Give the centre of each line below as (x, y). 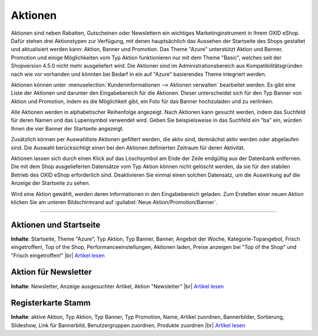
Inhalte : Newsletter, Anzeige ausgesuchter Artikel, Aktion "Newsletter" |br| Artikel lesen (117, 286)
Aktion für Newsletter (52, 272)
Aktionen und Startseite (56, 224)
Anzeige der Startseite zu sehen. (51, 183)
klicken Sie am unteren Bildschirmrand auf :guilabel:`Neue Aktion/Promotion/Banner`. (114, 202)
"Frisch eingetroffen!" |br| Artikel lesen (58, 255)
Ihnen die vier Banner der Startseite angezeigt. (67, 128)
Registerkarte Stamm (51, 303)
